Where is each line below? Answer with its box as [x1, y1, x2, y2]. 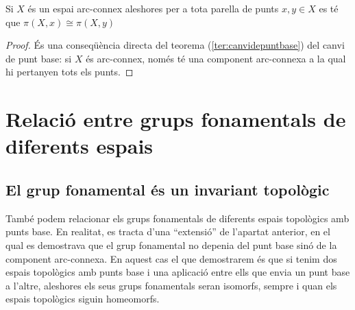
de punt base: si [5, 51, 72, 65]
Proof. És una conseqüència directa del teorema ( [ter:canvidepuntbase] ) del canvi [5, 38, 345, 52]
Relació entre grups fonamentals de [5, 105, 346, 133]
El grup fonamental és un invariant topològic [5, 178, 330, 200]
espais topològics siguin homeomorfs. [5, 291, 160, 306]
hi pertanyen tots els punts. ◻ [5, 64, 134, 79]
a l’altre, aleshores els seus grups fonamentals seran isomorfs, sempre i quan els [5, 278, 337, 292]
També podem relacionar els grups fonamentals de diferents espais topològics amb [5, 211, 350, 225]
